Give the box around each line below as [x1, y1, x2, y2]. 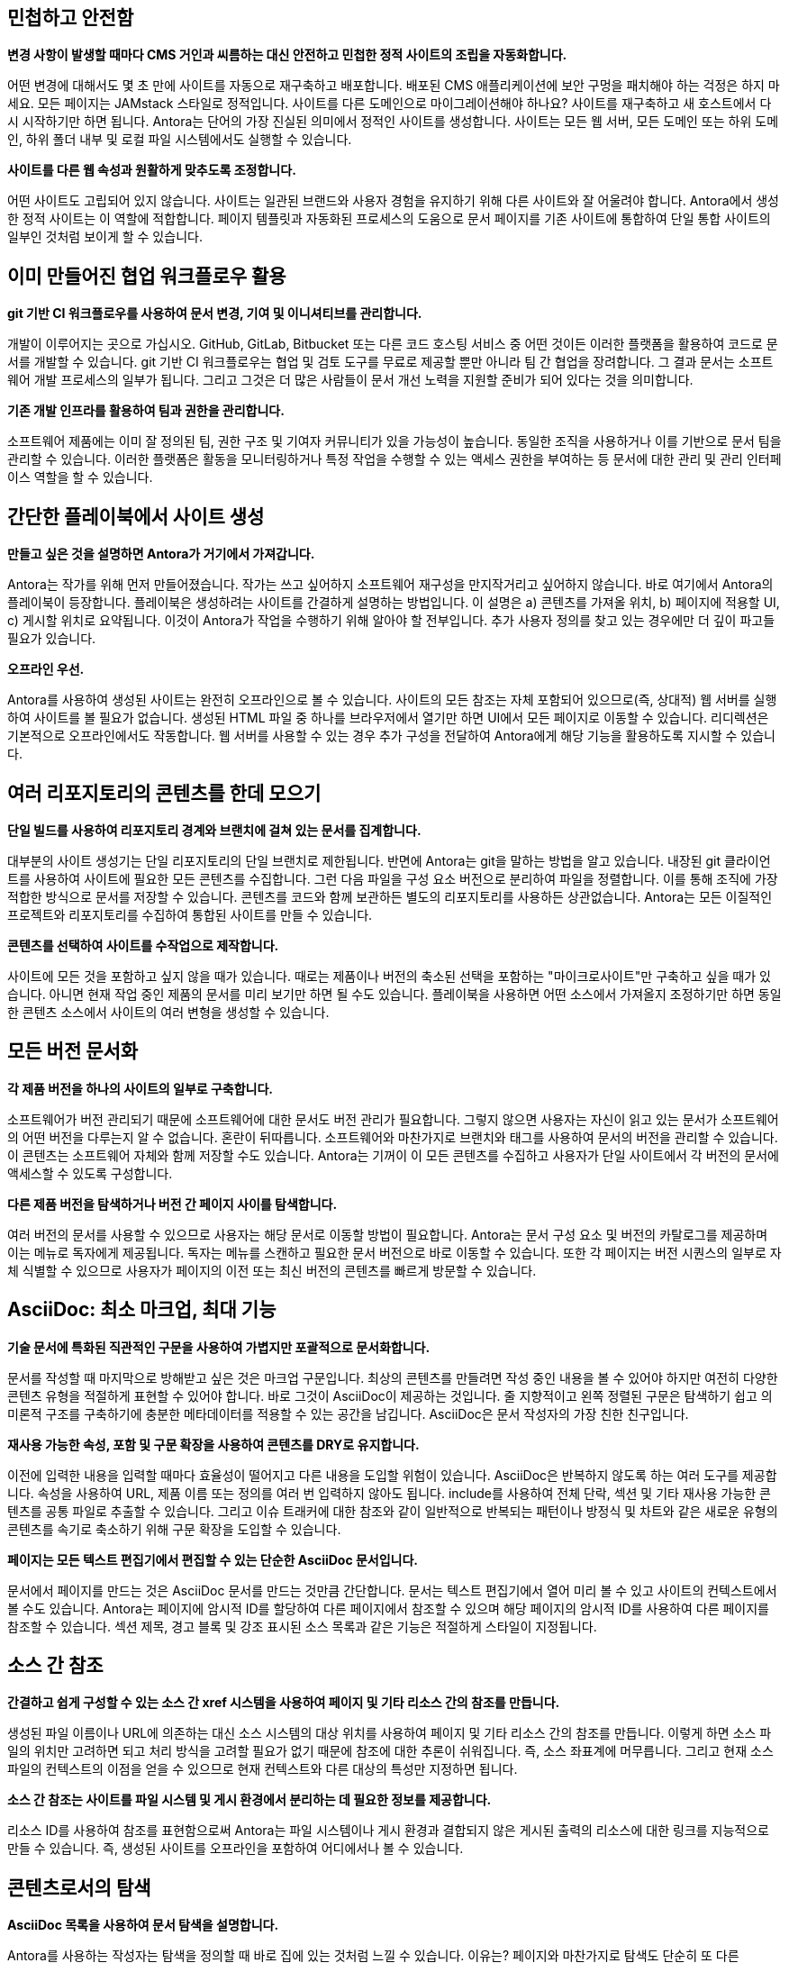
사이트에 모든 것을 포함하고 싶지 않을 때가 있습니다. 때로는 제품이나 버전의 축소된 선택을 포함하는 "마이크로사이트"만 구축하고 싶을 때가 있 [7, 968, 771, 984]
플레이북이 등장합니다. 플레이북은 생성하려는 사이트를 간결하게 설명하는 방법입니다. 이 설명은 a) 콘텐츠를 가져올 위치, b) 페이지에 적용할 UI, [7, 595, 780, 611]
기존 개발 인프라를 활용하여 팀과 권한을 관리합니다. [7, 403, 285, 419]
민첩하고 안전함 [7, 6, 134, 29]
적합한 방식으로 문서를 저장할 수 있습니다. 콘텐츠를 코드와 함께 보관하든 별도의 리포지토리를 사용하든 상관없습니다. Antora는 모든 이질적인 [7, 888, 773, 904]
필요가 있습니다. [7, 631, 96, 647]
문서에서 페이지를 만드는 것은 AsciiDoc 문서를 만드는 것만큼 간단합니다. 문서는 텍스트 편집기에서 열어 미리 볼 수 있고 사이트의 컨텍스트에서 [7, 1582, 777, 1598]
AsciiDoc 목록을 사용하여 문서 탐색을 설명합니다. [7, 1917, 279, 1933]
